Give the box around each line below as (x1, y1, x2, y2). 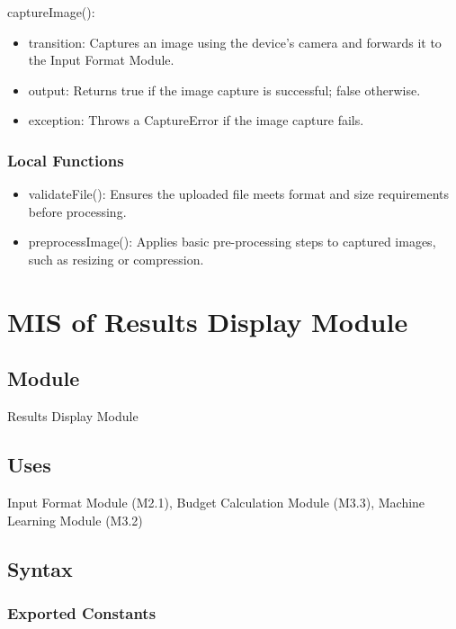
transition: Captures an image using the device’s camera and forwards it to (28, 32, 442, 51)
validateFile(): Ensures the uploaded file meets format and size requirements (28, 184, 449, 203)
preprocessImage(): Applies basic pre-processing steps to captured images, (28, 232, 436, 251)
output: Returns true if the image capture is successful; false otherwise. (28, 80, 421, 99)
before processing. (28, 202, 127, 220)
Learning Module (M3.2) (7, 510, 143, 529)
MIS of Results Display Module (7, 302, 408, 339)
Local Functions (7, 148, 124, 171)
